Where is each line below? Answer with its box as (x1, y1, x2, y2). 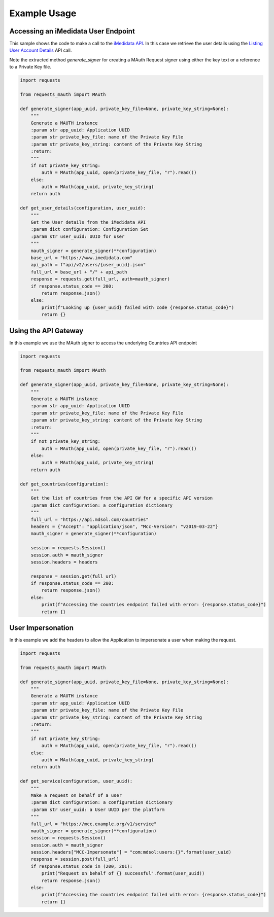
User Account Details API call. (9, 47, 72, 53)
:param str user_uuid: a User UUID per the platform (30, 806, 165, 813)
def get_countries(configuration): (20, 481, 109, 487)
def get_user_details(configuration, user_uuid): (20, 205, 146, 211)
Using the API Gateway (9, 326, 84, 335)
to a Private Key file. (9, 64, 52, 70)
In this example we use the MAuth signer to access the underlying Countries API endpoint (9, 340, 197, 346)
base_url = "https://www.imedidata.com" (30, 255, 133, 261)
